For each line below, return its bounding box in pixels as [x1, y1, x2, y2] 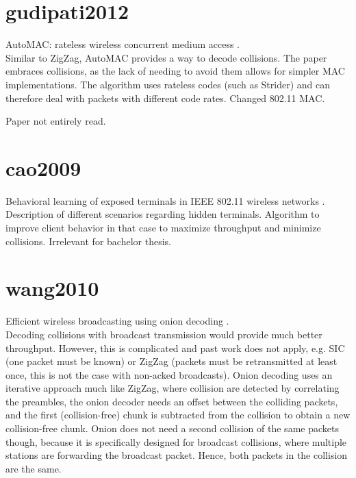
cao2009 [5, 153, 81, 181]
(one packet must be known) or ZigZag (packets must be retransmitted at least [5, 354, 338, 368]
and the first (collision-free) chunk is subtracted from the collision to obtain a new [5, 407, 351, 422]
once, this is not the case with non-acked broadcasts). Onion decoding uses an [5, 367, 333, 381]
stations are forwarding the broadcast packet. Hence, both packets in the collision [5, 448, 348, 462]
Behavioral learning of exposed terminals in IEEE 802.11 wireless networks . [5, 193, 325, 207]
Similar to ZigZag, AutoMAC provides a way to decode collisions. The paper [5, 50, 327, 64]
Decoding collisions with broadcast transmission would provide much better [5, 327, 322, 341]
